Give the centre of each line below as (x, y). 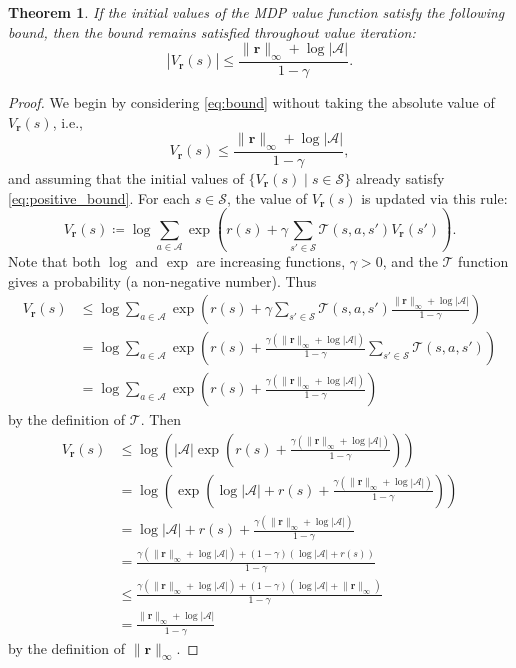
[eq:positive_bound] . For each (99, 197)
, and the (410, 260)
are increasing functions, (271, 260)
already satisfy (400, 178)
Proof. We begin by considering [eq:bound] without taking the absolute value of (251, 102)
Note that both (54, 260)
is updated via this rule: (434, 197)
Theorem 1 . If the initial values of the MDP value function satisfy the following (256, 12)
